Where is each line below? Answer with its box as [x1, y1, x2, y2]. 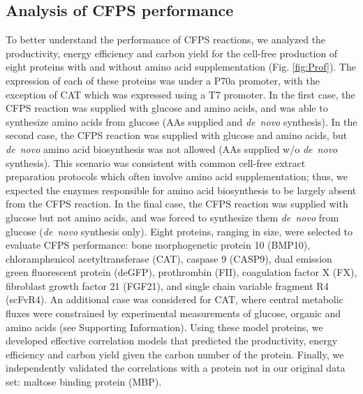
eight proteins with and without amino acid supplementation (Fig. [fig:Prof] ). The [6, 59, 356, 74]
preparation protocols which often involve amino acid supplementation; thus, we [6, 169, 348, 184]
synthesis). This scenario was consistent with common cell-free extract [6, 155, 306, 170]
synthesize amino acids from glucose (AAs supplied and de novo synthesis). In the [6, 114, 357, 129]
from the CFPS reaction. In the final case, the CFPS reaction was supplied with [6, 196, 348, 211]
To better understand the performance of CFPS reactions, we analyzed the [6, 32, 326, 47]
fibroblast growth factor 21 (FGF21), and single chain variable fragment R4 [6, 278, 329, 293]
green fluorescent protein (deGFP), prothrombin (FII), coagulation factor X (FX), [6, 265, 357, 279]
